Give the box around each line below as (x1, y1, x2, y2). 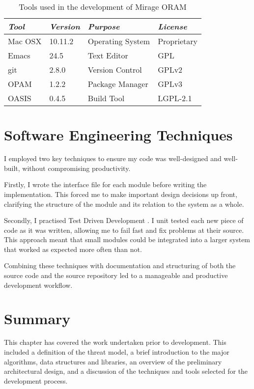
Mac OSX (8, 35, 42, 47)
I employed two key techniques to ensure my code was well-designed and (4, 153, 222, 164)
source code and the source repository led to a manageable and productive (4, 270, 228, 280)
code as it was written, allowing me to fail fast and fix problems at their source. (4, 224, 244, 235)
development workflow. (4, 279, 73, 290)
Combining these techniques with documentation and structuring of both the (4, 260, 236, 271)
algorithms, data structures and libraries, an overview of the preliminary (4, 356, 222, 366)
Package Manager (87, 78, 148, 89)
